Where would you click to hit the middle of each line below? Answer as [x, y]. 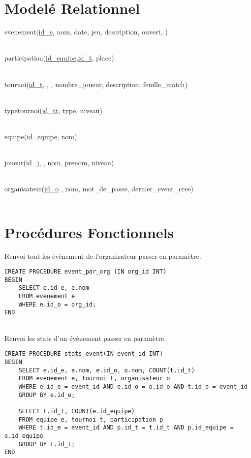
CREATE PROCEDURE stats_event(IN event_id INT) [84, 354]
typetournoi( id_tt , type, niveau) [53, 110]
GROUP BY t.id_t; [47, 444]
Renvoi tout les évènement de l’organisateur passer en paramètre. [103, 256]
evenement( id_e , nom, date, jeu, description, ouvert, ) [86, 32]
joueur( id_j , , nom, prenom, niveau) [59, 163]
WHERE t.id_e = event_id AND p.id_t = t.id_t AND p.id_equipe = [126, 428]
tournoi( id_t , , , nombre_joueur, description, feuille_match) [96, 84]
